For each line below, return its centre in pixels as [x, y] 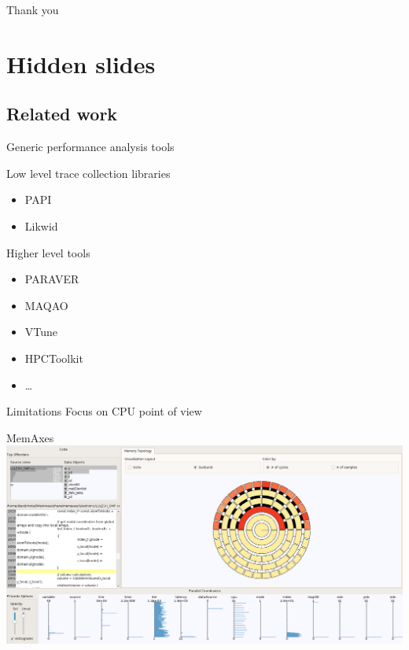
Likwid [41, 225]
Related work [62, 114]
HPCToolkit [54, 358]
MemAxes [30, 437]
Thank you [33, 9]
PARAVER [52, 279]
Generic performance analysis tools [90, 147]
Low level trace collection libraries [88, 173]
